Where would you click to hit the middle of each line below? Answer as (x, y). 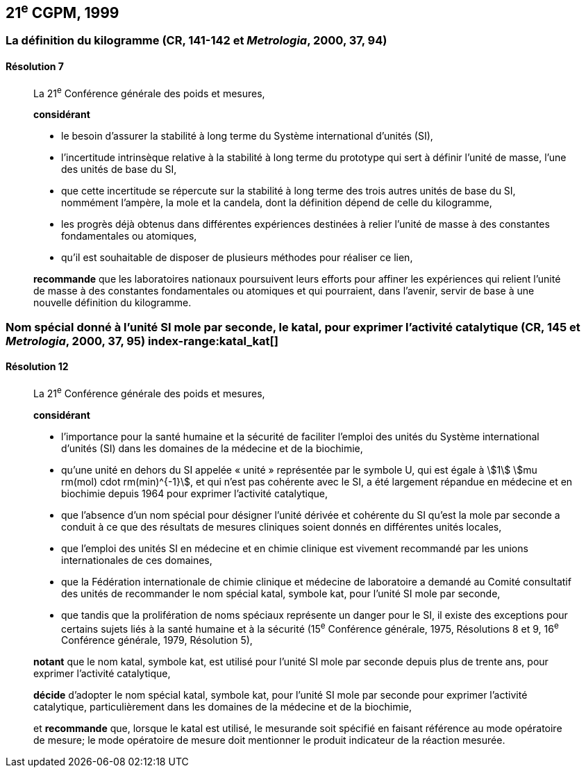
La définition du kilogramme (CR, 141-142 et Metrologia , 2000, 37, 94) (196, 41)
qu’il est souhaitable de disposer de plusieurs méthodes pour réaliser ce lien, (237, 258)
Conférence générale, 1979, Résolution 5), (157, 640)
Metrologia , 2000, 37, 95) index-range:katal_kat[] (142, 341)
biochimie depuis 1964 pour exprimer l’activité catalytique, (195, 493)
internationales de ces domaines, (137, 560)
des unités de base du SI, (119, 169)
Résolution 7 (35, 67)
